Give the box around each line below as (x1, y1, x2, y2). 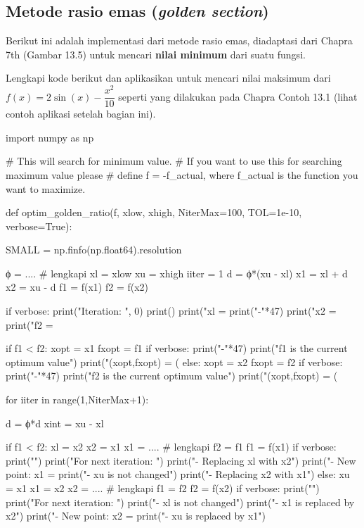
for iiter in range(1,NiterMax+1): (6, 392, 149, 407)
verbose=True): (6, 218, 72, 233)
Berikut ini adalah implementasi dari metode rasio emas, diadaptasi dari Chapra (6, 33, 353, 48)
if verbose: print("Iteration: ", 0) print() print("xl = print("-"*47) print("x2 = (6, 303, 337, 318)
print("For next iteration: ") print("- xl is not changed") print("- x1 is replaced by (6, 494, 355, 509)
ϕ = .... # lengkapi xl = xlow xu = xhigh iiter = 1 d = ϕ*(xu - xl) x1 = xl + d (6, 265, 348, 280)
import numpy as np (6, 130, 94, 144)
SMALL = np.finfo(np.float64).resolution (6, 242, 182, 257)
